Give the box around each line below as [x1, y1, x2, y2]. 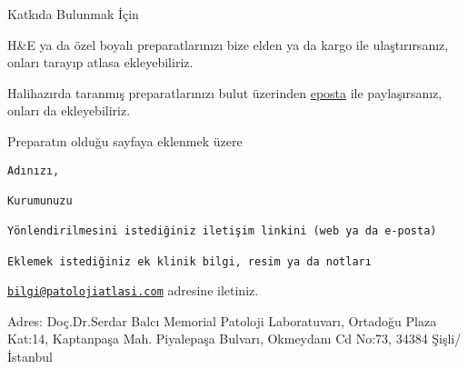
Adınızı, [7, 164, 60, 177]
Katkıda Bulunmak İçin [7, 5, 139, 23]
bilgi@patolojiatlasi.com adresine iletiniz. [7, 281, 259, 300]
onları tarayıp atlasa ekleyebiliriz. [7, 53, 194, 72]
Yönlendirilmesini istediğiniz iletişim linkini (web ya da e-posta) [7, 224, 437, 238]
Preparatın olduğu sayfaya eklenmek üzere [7, 131, 243, 150]
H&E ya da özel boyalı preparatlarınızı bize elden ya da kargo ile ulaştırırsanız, [7, 35, 449, 54]
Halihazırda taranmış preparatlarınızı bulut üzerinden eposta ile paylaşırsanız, [7, 83, 443, 102]
